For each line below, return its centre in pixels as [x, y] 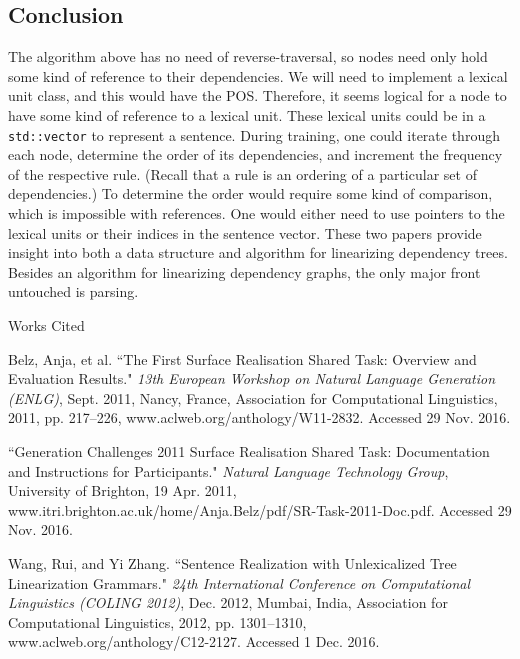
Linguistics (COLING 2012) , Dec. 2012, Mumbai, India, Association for [228, 602]
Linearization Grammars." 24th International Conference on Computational [239, 582]
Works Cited [46, 324]
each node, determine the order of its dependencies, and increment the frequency [255, 154]
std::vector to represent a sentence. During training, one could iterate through [254, 134]
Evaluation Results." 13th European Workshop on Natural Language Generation [252, 378]
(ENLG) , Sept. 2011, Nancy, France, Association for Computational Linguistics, [253, 397]
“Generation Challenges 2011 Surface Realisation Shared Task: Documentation [249, 450]
